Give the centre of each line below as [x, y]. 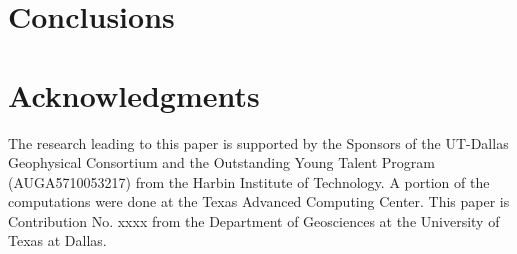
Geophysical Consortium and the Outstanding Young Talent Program [221, 162]
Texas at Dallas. [57, 240]
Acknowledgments [134, 94]
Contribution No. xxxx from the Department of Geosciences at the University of [254, 220]
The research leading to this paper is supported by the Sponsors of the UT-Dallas [258, 142]
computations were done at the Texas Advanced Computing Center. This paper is [259, 201]
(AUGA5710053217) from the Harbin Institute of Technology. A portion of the [249, 181]
